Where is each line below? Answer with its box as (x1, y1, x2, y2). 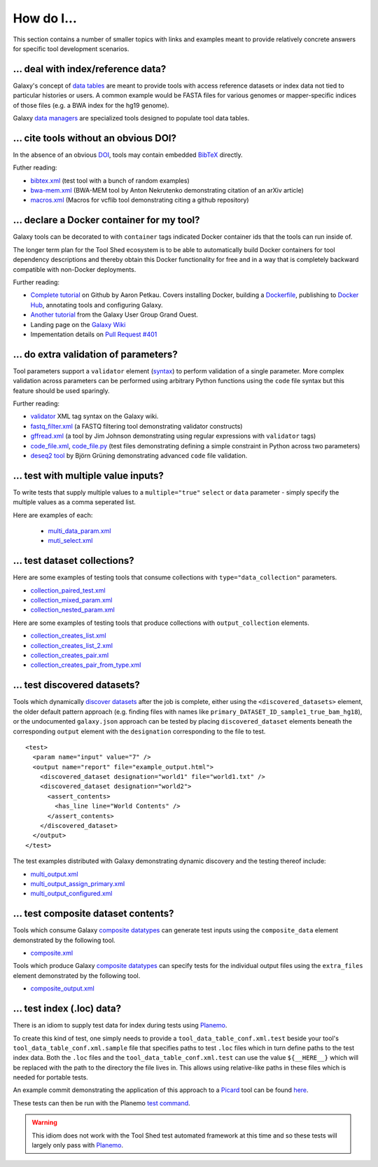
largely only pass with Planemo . (31, 1141, 124, 1149)
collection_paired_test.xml (30, 586, 106, 595)
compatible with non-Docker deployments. (13, 265, 136, 273)
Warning (31, 1118, 57, 1127)
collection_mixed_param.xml (30, 596, 113, 605)
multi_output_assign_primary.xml (30, 879, 125, 888)
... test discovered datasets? (13, 679, 140, 691)
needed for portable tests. (13, 1073, 89, 1082)
